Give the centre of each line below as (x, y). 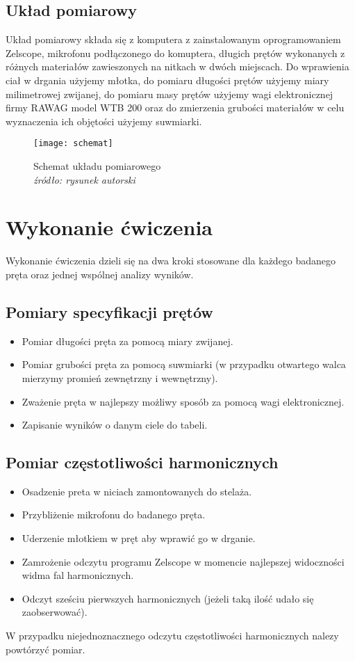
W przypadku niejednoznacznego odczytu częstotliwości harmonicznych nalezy (172, 636)
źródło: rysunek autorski (84, 179)
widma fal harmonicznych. (78, 575)
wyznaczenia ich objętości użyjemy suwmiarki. (104, 121)
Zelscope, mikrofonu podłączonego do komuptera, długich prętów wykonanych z (175, 53)
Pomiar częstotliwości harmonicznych (142, 462)
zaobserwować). (55, 612)
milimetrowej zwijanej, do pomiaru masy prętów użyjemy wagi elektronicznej (170, 94)
